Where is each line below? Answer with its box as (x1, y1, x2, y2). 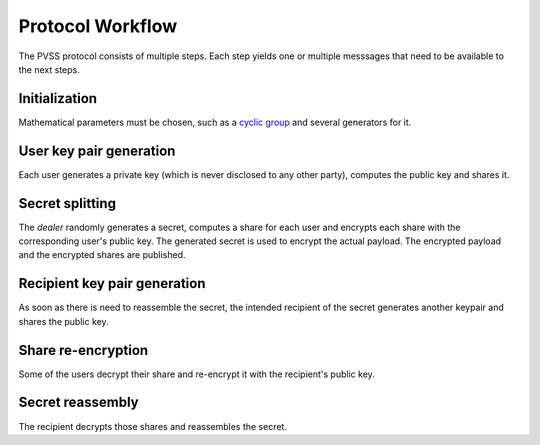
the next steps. (18, 63, 80, 75)
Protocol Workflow (18, 15, 178, 37)
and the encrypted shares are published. (18, 249, 186, 261)
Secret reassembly (18, 394, 139, 411)
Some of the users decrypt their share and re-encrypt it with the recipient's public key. (18, 368, 375, 380)
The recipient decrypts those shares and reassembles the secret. (18, 420, 287, 432)
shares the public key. (18, 315, 109, 327)
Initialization (18, 90, 98, 107)
